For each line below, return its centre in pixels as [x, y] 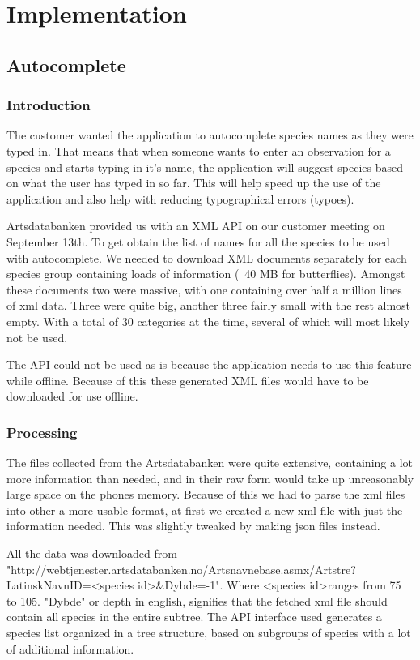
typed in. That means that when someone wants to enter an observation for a [199, 150]
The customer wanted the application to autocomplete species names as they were [210, 135]
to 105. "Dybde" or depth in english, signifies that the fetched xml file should [197, 600]
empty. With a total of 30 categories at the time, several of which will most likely [208, 321]
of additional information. [70, 648]
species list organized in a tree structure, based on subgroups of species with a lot [209, 633]
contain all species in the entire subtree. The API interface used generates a [194, 617]
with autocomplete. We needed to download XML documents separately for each [207, 257]
